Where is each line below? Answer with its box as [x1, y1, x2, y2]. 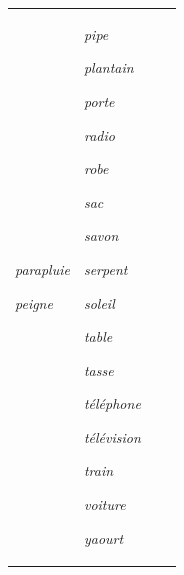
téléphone [83, 393, 141, 414]
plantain [83, 57, 134, 78]
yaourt [83, 527, 124, 548]
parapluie [15, 258, 70, 279]
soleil [83, 292, 115, 313]
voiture [83, 494, 126, 515]
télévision [83, 426, 141, 447]
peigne [15, 292, 53, 313]
